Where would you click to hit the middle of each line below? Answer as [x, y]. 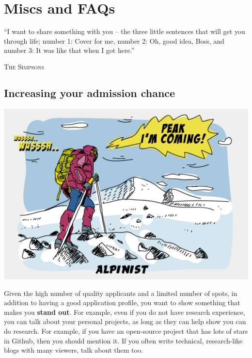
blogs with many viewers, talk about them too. [73, 350]
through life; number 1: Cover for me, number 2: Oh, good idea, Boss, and [114, 41]
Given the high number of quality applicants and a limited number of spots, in [121, 293]
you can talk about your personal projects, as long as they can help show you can [125, 321]
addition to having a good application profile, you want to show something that [122, 302]
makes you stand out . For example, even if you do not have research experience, [125, 312]
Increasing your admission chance [90, 92]
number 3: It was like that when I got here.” [69, 50]
